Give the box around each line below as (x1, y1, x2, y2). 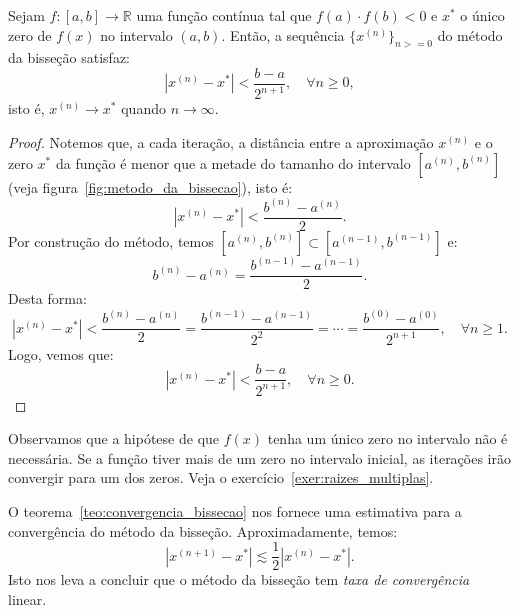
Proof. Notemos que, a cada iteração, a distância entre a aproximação (8, 131, 434, 152)
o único (460, 5, 505, 25)
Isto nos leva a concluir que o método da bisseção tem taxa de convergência (8, 569, 470, 590)
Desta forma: (8, 288, 87, 309)
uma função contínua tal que (136, 5, 312, 25)
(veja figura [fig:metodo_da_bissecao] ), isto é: (8, 176, 293, 197)
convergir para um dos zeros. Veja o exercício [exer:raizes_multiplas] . (8, 467, 434, 488)
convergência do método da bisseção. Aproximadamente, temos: (8, 520, 398, 541)
